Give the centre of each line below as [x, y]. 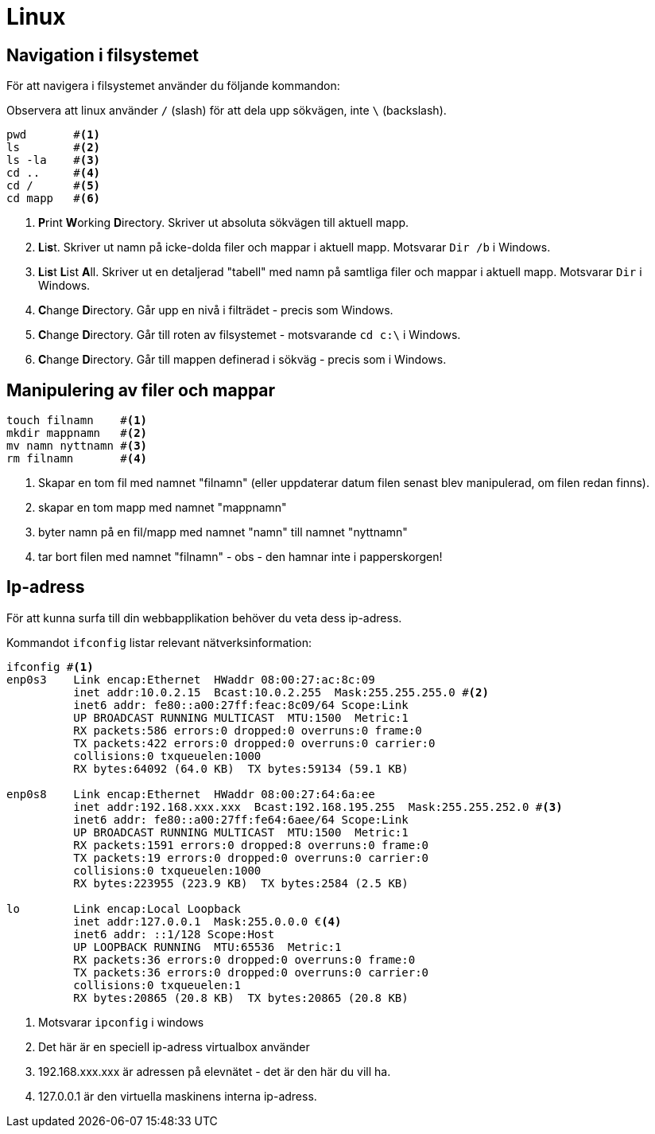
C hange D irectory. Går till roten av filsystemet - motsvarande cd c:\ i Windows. [250, 335]
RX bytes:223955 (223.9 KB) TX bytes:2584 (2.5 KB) [241, 883]
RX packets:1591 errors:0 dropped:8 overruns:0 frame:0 [251, 845]
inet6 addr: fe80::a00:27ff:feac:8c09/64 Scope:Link [241, 705]
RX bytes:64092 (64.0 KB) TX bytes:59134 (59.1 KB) [241, 768]
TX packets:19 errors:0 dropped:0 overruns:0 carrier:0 [251, 857]
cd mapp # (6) [54, 199]
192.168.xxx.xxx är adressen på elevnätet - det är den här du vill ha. [215, 1071]
